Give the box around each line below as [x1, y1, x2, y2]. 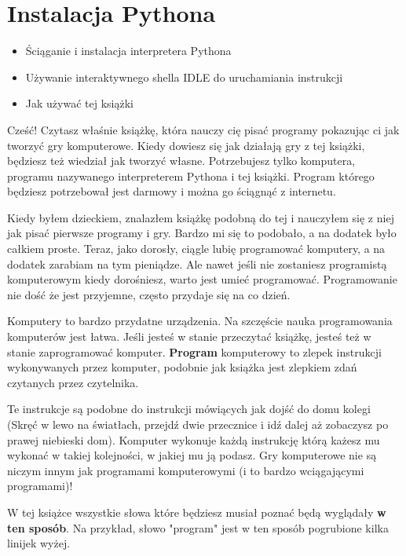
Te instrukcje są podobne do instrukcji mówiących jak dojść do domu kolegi [7, 401, 371, 417]
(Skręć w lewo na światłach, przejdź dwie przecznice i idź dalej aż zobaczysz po [7, 416, 389, 432]
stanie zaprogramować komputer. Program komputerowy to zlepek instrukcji [7, 343, 382, 360]
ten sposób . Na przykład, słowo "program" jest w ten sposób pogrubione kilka [7, 519, 389, 536]
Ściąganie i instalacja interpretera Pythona [25, 42, 232, 59]
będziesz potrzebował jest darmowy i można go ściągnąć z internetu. [7, 183, 336, 199]
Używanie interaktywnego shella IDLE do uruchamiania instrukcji [25, 68, 343, 85]
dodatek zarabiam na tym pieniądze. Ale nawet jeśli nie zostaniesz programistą [7, 255, 387, 272]
